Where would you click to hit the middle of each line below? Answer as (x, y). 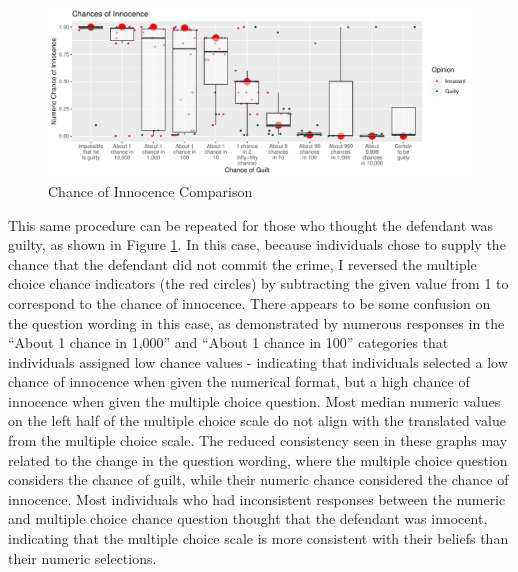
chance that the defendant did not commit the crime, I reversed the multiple (242, 263)
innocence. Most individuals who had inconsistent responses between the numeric (257, 498)
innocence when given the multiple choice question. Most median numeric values (254, 400)
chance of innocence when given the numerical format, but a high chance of (239, 381)
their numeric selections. (82, 557)
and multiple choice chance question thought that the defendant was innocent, (248, 518)
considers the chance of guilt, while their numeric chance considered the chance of (258, 479)
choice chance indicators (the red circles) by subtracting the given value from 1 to (258, 283)
